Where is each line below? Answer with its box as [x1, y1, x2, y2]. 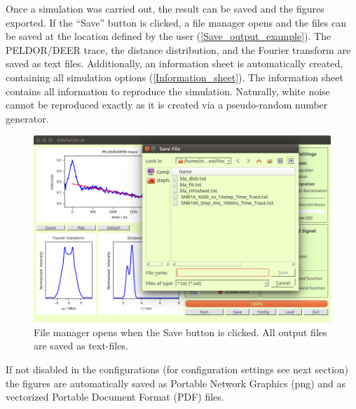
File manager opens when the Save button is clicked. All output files [34, 324, 327, 339]
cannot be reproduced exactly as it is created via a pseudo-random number [6, 97, 328, 112]
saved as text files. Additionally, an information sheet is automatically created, [6, 56, 343, 71]
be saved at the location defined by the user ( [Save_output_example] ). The [6, 29, 331, 43]
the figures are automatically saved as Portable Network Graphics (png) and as [6, 375, 346, 390]
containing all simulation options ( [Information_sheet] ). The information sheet [6, 69, 343, 84]
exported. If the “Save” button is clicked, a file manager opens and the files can [6, 15, 347, 29]
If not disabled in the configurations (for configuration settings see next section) [6, 361, 349, 376]
